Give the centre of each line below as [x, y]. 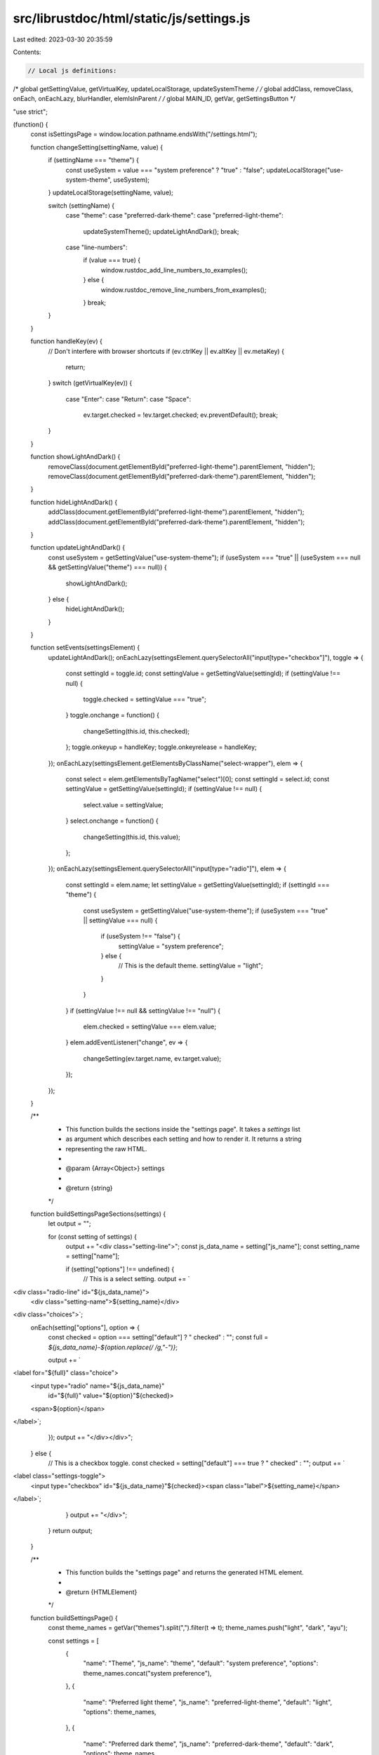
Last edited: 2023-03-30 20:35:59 [63, 39]
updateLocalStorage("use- [305, 170]
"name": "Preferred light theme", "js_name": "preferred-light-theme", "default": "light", [208, 1702]
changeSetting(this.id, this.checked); [136, 731]
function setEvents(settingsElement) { [85, 648]
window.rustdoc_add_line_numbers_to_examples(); [174, 270]
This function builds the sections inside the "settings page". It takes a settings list [183, 1129]
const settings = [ [74, 1641]
